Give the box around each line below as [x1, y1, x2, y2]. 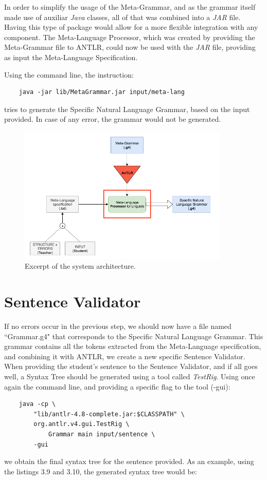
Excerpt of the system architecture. [25, 261, 136, 271]
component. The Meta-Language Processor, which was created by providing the [4, 31, 255, 42]
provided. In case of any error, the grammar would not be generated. [4, 114, 221, 124]
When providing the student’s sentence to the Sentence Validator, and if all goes [4, 361, 258, 372]
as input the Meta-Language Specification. [4, 51, 138, 62]
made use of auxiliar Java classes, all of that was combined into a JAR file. [4, 11, 241, 22]
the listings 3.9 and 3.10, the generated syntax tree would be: [4, 466, 197, 476]
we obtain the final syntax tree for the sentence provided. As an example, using [4, 456, 254, 467]
